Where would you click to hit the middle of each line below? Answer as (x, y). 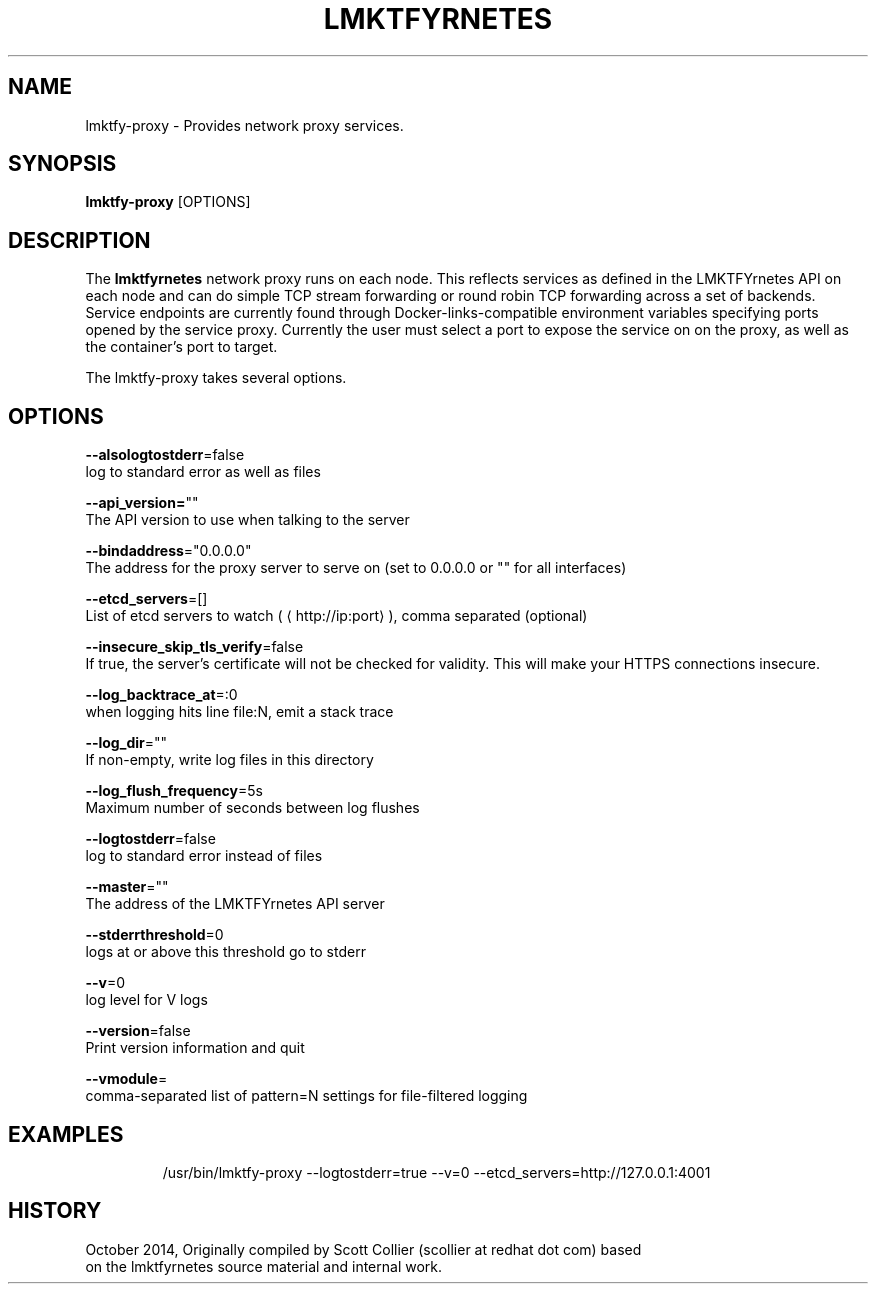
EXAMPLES (66, 1134)
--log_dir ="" (126, 743)
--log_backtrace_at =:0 (161, 695)
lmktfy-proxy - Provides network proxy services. (244, 125)
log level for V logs (146, 1000)
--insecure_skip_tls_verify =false (194, 647)
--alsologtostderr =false (165, 455)
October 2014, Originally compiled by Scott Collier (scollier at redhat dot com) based (363, 1249)
